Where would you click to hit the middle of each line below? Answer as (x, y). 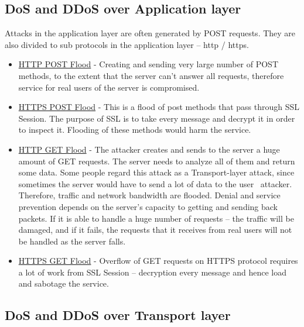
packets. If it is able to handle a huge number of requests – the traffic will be (156, 218)
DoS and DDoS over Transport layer (118, 315)
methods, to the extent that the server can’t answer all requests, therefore (151, 75)
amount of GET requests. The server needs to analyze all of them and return (157, 161)
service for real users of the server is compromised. (109, 87)
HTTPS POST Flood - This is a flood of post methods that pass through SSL (159, 107)
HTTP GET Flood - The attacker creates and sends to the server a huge (149, 149)
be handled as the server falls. (72, 241)
